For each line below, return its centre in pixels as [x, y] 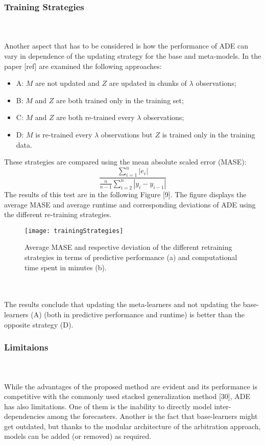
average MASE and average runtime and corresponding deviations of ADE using [130, 204]
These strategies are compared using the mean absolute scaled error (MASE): [125, 162]
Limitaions [26, 347]
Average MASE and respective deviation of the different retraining [128, 247]
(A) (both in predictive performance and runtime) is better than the [138, 314]
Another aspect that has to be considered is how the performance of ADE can [126, 46]
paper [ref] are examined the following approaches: [83, 66]
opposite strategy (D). [39, 324]
